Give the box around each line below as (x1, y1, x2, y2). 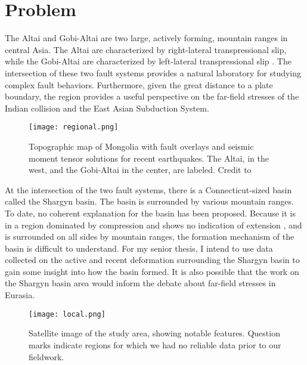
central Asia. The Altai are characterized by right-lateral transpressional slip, (5, 43, 287, 55)
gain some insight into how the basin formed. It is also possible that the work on (5, 265, 299, 277)
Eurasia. (5, 289, 35, 301)
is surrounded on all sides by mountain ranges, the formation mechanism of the (5, 230, 294, 243)
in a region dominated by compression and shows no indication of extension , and (5, 218, 302, 231)
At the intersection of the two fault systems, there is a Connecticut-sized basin (5, 183, 292, 196)
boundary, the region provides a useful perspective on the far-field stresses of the (5, 90, 299, 103)
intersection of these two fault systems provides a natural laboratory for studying (5, 66, 302, 79)
